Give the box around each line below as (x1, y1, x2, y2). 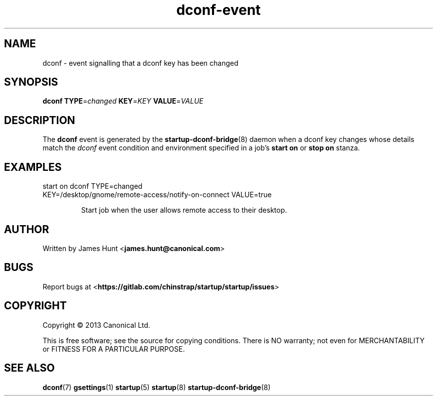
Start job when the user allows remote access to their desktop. (81, 206, 287, 215)
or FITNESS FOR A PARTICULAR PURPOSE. (42, 344, 185, 353)
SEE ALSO (4, 362, 55, 375)
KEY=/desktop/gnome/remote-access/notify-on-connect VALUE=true (42, 190, 272, 199)
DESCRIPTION (4, 114, 75, 127)
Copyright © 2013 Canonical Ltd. (42, 320, 151, 329)
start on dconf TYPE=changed (42, 182, 143, 191)
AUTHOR (4, 223, 49, 236)
